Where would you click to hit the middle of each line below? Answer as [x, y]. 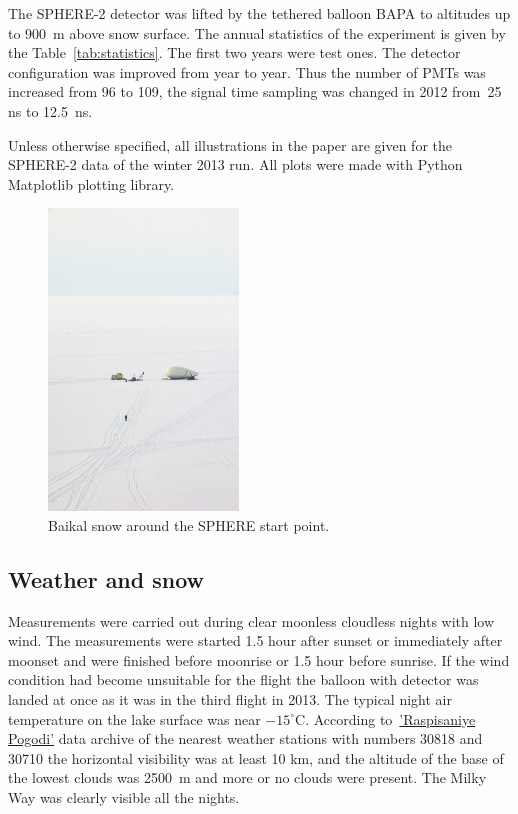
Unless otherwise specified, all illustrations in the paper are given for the [230, 144]
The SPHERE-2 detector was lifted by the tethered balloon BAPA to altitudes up [259, 13]
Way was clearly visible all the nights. [124, 796]
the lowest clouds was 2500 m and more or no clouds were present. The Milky [247, 777]
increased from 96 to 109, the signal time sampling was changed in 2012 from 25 [255, 91]
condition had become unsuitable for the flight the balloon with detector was [243, 679]
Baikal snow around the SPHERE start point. [189, 524]
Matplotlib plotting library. [91, 183]
